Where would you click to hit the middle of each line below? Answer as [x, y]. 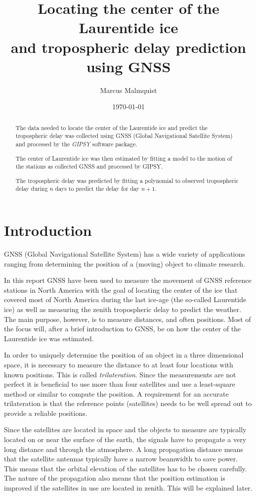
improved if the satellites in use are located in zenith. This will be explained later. [128, 488]
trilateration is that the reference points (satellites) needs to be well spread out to [128, 403]
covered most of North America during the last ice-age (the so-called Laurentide [125, 299]
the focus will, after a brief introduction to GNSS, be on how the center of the [123, 329]
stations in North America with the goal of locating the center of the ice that [121, 290]
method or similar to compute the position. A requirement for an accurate [116, 393]
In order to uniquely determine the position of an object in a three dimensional [124, 355]
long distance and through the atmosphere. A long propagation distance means [124, 449]
